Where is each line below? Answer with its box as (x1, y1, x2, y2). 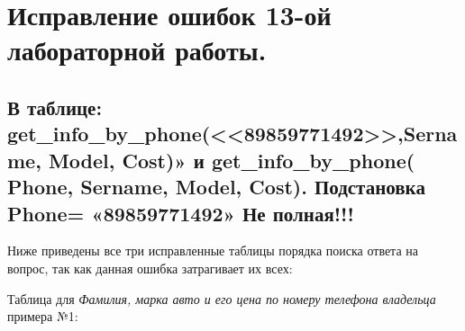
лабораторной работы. (7, 31, 267, 68)
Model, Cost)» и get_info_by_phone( (48, 146, 415, 174)
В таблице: (7, 93, 103, 121)
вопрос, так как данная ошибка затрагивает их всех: (7, 258, 293, 277)
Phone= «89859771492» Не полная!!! (7, 199, 354, 227)
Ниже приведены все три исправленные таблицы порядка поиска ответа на (7, 241, 418, 260)
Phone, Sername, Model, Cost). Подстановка (7, 173, 425, 201)
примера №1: (7, 307, 78, 326)
